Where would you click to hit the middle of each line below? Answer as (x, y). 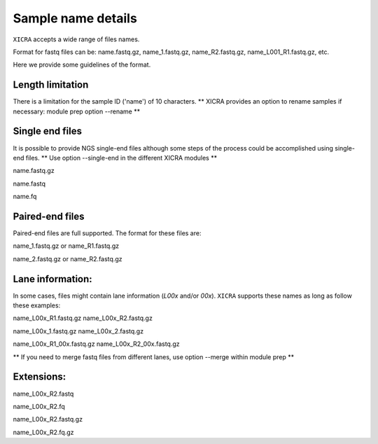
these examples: (37, 305)
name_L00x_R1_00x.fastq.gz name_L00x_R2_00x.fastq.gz (96, 344)
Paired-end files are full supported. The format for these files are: (107, 233)
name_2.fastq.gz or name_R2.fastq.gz (68, 258)
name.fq (25, 197)
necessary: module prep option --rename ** (76, 111)
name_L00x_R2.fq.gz (43, 432)
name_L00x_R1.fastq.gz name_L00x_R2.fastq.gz (83, 318)
